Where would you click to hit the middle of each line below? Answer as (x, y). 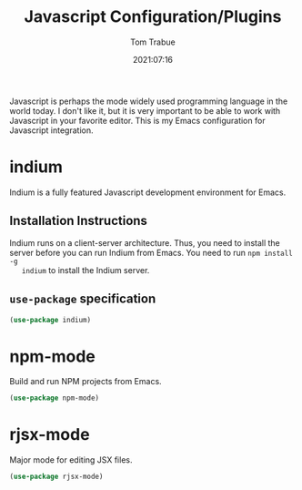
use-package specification (83, 299)
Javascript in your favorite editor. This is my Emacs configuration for (137, 120)
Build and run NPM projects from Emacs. (86, 382)
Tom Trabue (153, 42)
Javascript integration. (51, 130)
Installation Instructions (79, 221)
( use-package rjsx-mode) (56, 477)
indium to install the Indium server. (86, 270)
